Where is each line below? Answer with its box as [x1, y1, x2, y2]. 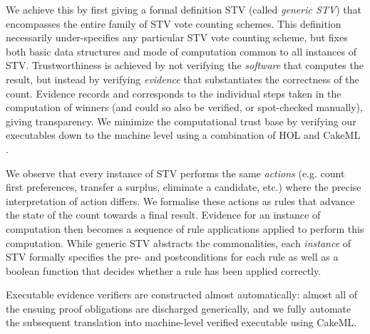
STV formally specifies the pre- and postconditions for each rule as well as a [6, 249, 339, 264]
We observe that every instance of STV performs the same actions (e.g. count [6, 165, 345, 180]
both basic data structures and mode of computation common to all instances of [6, 43, 357, 58]
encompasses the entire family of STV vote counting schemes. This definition [6, 16, 341, 31]
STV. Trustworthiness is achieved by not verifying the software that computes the [6, 58, 364, 73]
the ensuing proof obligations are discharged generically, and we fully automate [6, 301, 351, 315]
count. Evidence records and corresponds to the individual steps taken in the [6, 85, 341, 100]
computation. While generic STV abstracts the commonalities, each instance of [6, 235, 351, 250]
